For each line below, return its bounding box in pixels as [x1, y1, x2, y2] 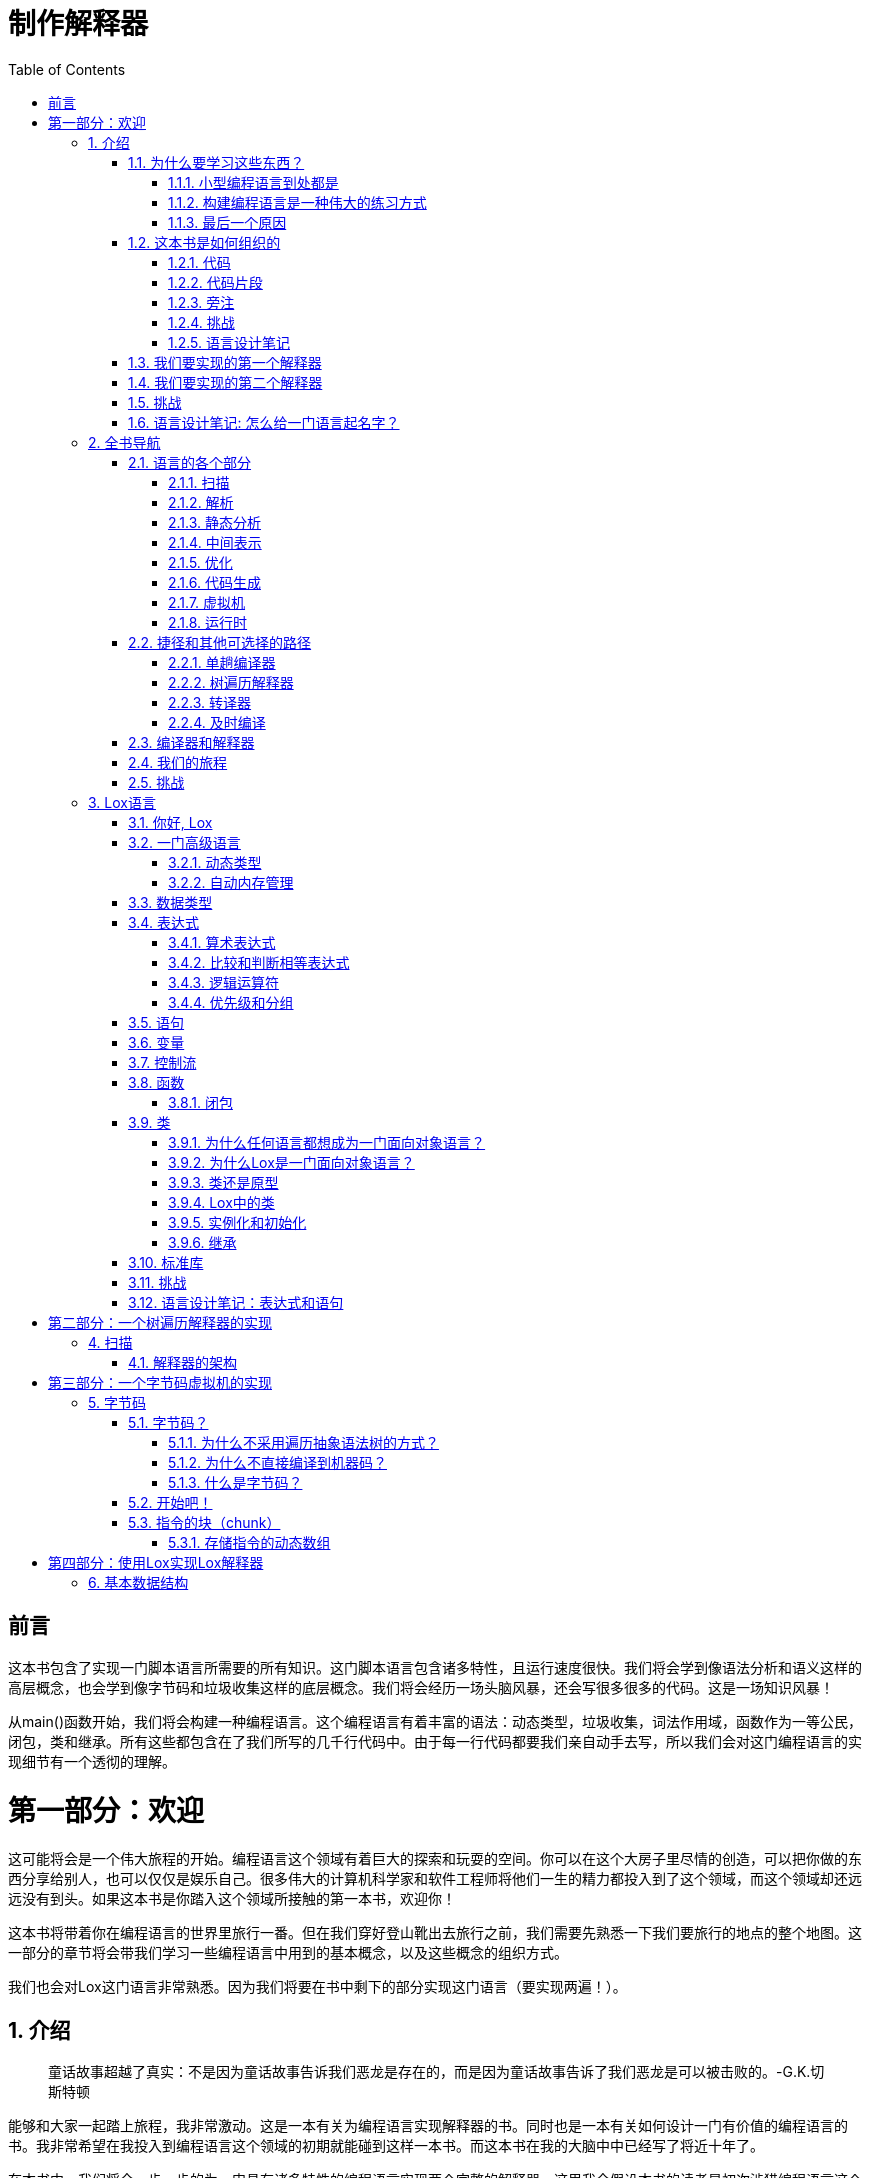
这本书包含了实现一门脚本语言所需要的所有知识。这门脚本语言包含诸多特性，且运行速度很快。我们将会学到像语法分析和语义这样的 [8, 1658, 862, 1676]
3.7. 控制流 [128, 1053, 197, 1071]
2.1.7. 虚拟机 [168, 593, 246, 611]
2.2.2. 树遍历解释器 [168, 673, 294, 691]
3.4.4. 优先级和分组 [168, 993, 294, 1011]
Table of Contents [8, 60, 126, 78]
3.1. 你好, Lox [128, 813, 213, 831]
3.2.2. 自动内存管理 [168, 873, 294, 891]
